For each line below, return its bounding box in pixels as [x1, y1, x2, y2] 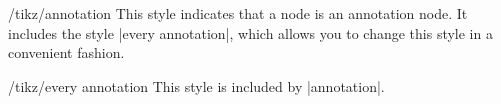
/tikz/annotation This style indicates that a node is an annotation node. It [8, 3, 468, 23]
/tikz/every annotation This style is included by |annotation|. [8, 75, 385, 96]
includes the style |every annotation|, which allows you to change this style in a [8, 22, 493, 43]
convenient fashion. [8, 42, 125, 63]
